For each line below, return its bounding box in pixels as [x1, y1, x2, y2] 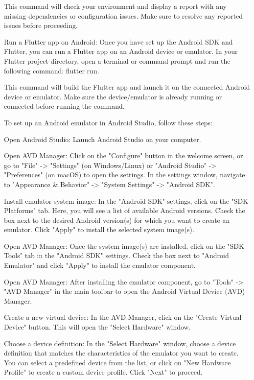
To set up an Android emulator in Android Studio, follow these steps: [4, 117, 212, 127]
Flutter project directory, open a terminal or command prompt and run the [4, 55, 231, 66]
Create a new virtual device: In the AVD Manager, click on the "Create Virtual [4, 312, 242, 322]
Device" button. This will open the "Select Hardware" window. [4, 322, 191, 332]
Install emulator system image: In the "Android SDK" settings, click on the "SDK [4, 195, 249, 206]
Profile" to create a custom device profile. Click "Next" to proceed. [4, 367, 203, 377]
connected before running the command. [4, 101, 125, 111]
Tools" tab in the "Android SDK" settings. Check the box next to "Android [4, 250, 229, 261]
